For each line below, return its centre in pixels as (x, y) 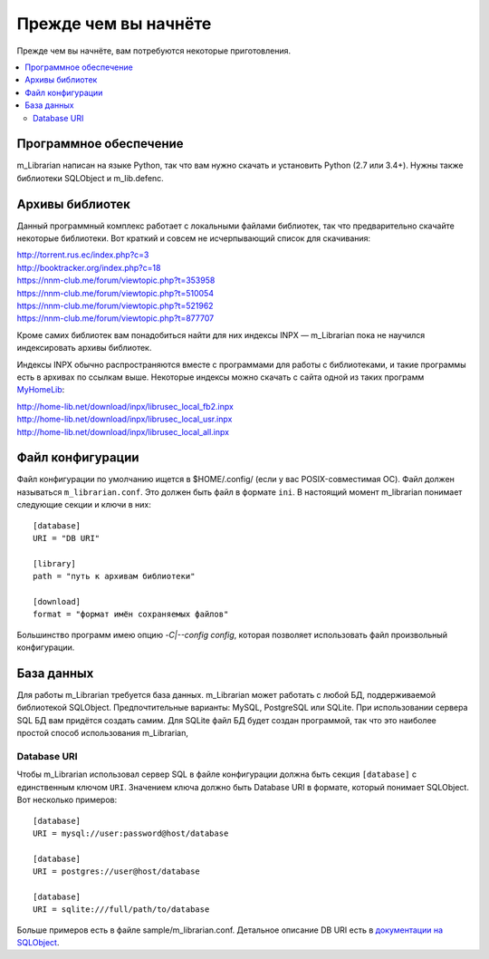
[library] (54, 563)
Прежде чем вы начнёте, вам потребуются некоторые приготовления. (154, 51)
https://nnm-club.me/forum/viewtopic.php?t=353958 (116, 280)
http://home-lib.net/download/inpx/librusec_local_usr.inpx (125, 419)
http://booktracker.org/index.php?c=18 (89, 267)
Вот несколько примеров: (67, 800)
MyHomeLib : (41, 390)
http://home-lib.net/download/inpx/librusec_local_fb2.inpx (125, 406)
